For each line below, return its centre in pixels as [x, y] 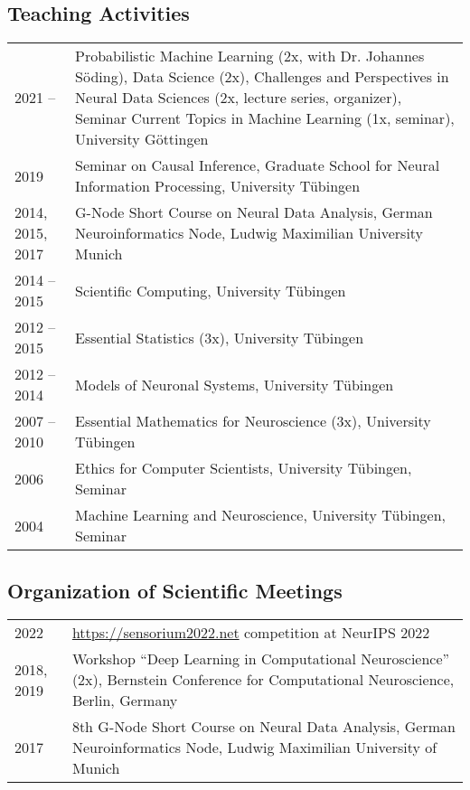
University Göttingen [142, 139]
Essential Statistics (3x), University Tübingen [220, 337]
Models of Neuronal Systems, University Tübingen [235, 384]
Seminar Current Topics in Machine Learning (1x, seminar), [265, 118]
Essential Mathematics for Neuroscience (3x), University [253, 421]
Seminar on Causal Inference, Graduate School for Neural [258, 165]
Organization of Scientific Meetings [175, 590]
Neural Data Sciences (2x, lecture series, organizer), [239, 98]
